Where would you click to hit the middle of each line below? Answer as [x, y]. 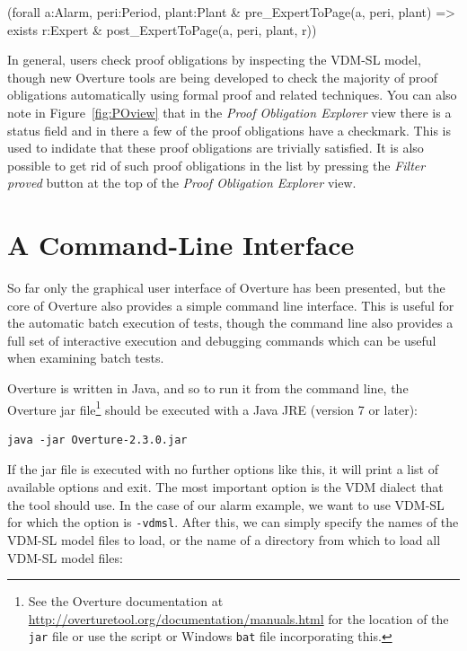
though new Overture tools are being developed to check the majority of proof [223, 77]
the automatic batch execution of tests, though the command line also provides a [230, 323]
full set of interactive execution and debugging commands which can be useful [222, 340]
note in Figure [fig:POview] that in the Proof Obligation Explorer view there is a [229, 112]
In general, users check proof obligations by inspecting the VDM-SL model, [214, 60]
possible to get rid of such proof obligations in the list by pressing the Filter [216, 165]
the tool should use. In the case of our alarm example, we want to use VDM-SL [226, 504]
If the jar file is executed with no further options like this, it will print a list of [223, 469]
